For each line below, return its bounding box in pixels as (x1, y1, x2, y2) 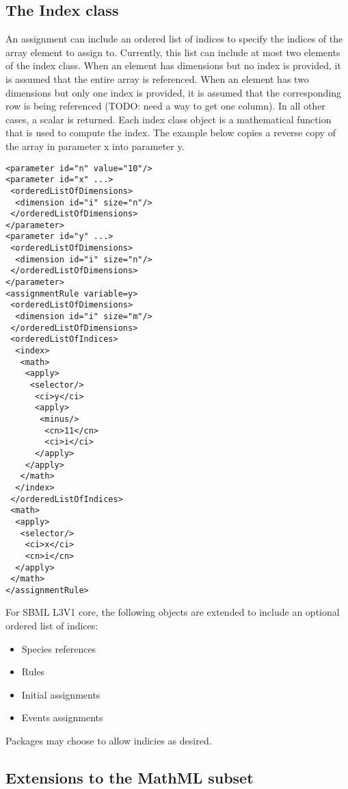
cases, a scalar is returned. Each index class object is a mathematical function (5, 112, 332, 126)
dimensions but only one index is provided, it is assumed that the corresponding (5, 85, 342, 99)
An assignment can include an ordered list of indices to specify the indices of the (5, 32, 343, 46)
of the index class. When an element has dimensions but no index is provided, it (5, 58, 341, 73)
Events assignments (21, 710, 103, 725)
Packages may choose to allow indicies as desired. (5, 734, 212, 748)
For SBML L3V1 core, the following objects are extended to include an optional (5, 605, 340, 619)
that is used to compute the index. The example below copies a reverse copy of (5, 125, 336, 140)
